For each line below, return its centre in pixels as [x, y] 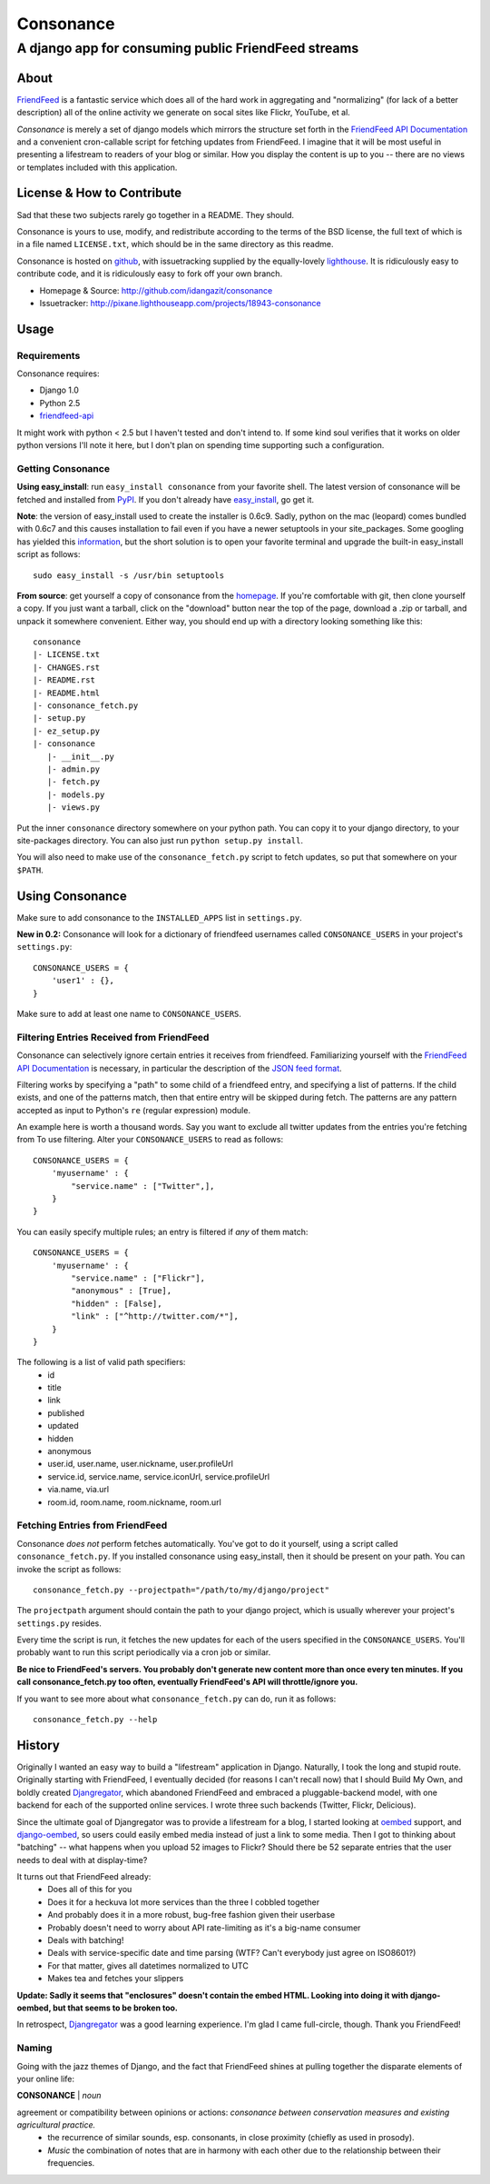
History [39, 1745]
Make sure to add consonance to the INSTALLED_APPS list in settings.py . [160, 917]
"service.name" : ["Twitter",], [143, 1186]
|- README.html [67, 693]
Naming [34, 2048]
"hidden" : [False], [117, 1303]
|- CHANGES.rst [67, 667]
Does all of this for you [90, 1890]
